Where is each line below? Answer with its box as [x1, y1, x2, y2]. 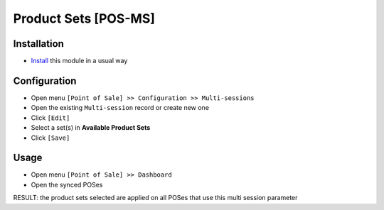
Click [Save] [31, 133, 70, 142]
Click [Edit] [31, 114, 70, 122]
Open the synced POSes [31, 180, 103, 189]
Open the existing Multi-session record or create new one [31, 104, 210, 112]
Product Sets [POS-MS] [13, 11, 156, 26]
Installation [13, 38, 64, 50]
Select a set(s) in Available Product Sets [31, 123, 151, 132]
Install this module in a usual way [31, 57, 128, 65]
